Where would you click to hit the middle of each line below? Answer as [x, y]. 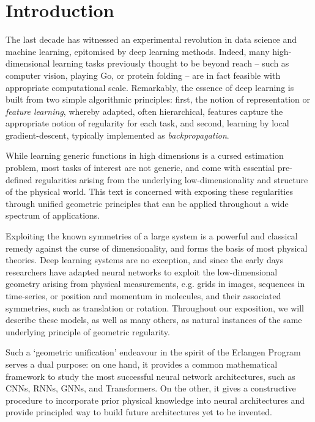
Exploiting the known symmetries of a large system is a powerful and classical [152, 236]
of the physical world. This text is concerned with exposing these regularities [149, 191]
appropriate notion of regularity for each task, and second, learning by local [147, 123]
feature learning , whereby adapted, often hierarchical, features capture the [144, 111]
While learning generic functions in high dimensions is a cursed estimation [145, 155]
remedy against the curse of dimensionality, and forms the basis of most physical [157, 248]
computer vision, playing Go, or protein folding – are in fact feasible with [143, 75]
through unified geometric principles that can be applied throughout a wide [147, 203]
